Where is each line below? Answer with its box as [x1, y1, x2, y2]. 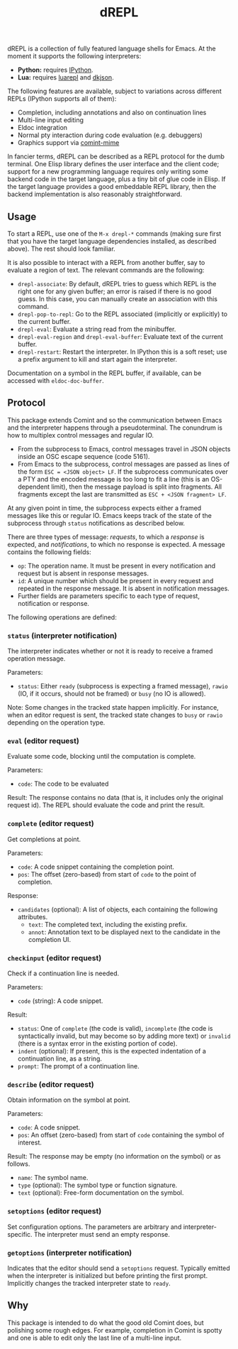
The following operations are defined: [7, 612, 117, 622]
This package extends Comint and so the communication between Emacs [7, 416, 222, 424]
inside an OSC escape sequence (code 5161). [17, 452, 150, 460]
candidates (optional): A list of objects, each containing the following [17, 905, 218, 914]
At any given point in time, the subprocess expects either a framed [7, 504, 202, 512]
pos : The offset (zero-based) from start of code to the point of [17, 869, 197, 878]
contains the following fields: [7, 548, 91, 556]
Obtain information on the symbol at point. [7, 1095, 131, 1105]
